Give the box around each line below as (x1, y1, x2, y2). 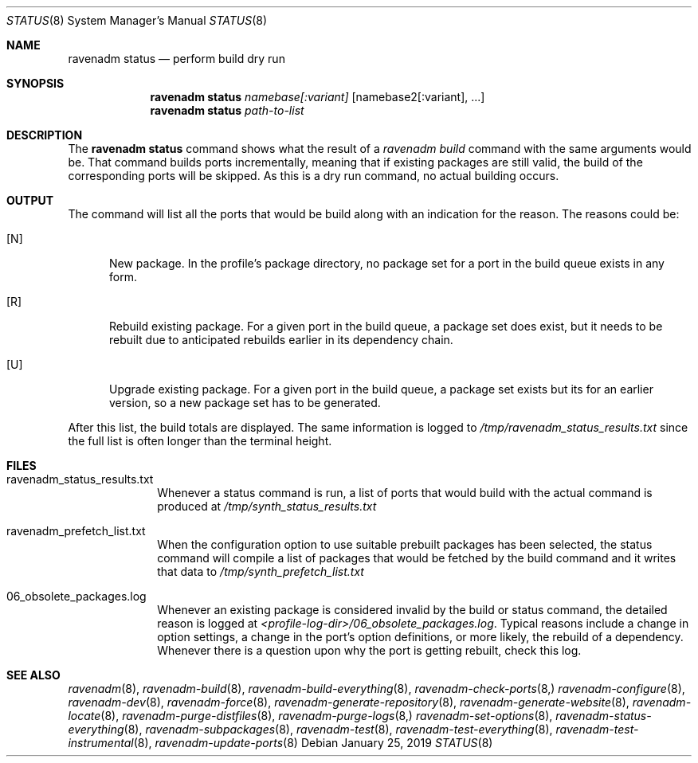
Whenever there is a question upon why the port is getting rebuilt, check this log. (157, 644, 582, 657)
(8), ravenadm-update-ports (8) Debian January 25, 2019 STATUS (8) (133, 736, 493, 749)
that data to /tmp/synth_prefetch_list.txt (157, 565, 364, 578)
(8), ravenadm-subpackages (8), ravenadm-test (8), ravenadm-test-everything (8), (124, 722, 553, 736)
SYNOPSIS (6, 76, 65, 90)
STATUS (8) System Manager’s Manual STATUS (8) (6, 14, 268, 27)
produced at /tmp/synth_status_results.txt (157, 499, 377, 513)
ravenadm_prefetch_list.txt (6, 524, 146, 538)
